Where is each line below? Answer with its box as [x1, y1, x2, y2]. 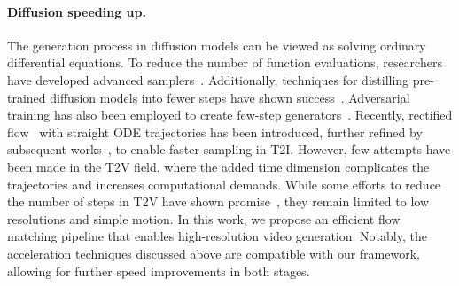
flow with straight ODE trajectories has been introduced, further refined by [7, 122, 423, 141]
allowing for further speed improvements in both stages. [7, 261, 310, 280]
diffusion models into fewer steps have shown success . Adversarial [50, 88, 410, 106]
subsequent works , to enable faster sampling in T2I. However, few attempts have [7, 140, 451, 158]
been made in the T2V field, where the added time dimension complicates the [7, 157, 430, 175]
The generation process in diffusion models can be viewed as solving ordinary [7, 35, 426, 54]
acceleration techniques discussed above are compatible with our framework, [7, 243, 420, 262]
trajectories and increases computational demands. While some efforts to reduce [7, 174, 441, 193]
